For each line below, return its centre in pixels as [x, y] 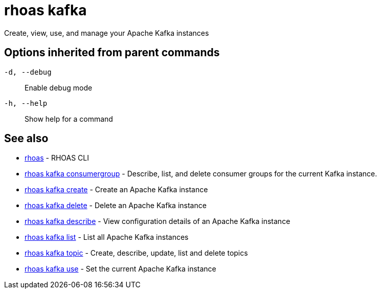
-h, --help [26, 103]
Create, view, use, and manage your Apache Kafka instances [107, 33]
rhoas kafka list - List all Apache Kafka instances [107, 237]
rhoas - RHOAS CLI [57, 158]
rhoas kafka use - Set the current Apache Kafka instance [120, 269]
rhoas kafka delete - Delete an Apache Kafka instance [116, 206]
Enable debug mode [59, 87]
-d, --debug [28, 72]
